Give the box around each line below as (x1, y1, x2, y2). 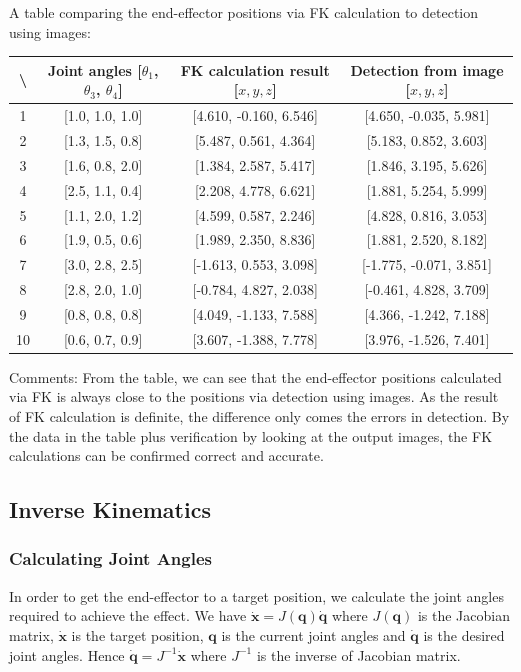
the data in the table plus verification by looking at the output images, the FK (9, 425, 493, 446)
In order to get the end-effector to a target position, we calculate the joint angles (9, 585, 504, 606)
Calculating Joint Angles (9, 546, 212, 571)
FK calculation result (180, 59, 330, 80)
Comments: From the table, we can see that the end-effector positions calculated (9, 366, 502, 387)
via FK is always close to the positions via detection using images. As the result (9, 386, 499, 407)
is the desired (423, 624, 505, 645)
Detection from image (350, 59, 504, 80)
